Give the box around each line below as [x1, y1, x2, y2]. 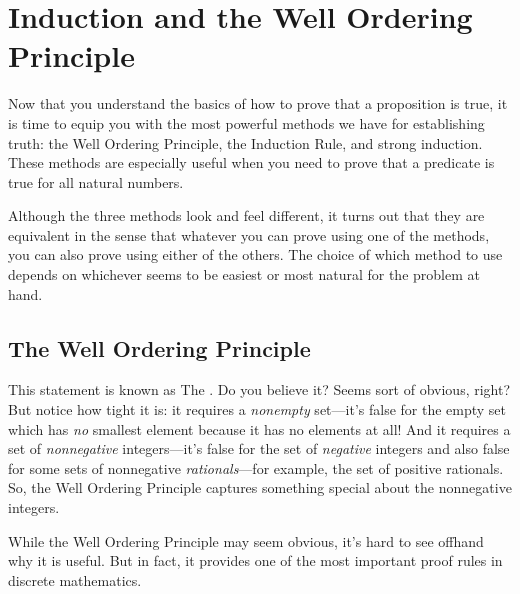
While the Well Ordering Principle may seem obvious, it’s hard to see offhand [8, 530, 484, 551]
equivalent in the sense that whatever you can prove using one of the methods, [8, 224, 490, 245]
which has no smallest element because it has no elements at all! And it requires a [8, 418, 511, 439]
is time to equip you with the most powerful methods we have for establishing [8, 112, 485, 133]
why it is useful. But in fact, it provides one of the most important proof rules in [8, 550, 503, 571]
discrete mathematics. [8, 569, 142, 590]
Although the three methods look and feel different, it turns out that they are [8, 205, 485, 226]
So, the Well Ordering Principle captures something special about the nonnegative [8, 477, 512, 498]
